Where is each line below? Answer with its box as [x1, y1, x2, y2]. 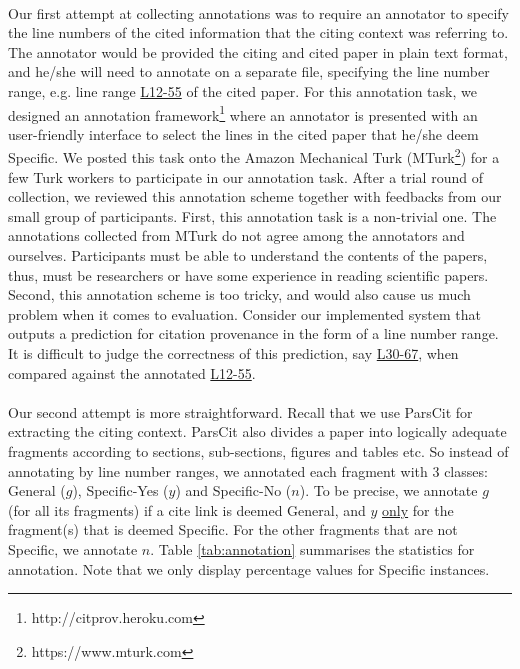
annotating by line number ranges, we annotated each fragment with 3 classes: [8, 460, 488, 481]
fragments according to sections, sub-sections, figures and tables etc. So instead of [8, 440, 509, 461]
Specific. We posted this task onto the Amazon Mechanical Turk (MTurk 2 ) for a [8, 144, 500, 168]
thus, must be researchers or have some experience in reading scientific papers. [8, 264, 489, 285]
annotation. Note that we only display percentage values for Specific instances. [8, 558, 490, 579]
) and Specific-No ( [175, 480, 292, 501]
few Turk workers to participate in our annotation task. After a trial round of [8, 166, 483, 187]
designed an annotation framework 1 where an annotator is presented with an [8, 101, 478, 125]
